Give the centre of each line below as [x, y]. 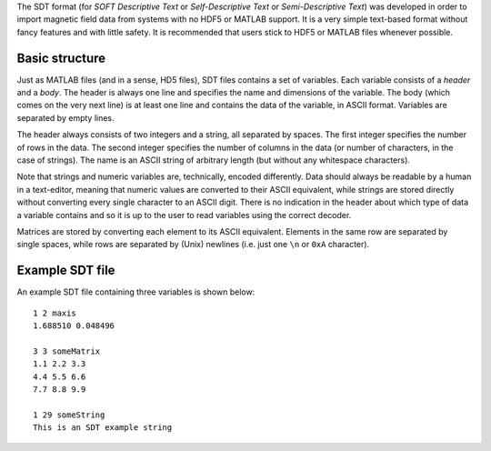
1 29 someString [69, 415]
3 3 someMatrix [67, 351]
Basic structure [61, 58]
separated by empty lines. [65, 117]
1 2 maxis [55, 313]
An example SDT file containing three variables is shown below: [136, 292]
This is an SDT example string [103, 428]
